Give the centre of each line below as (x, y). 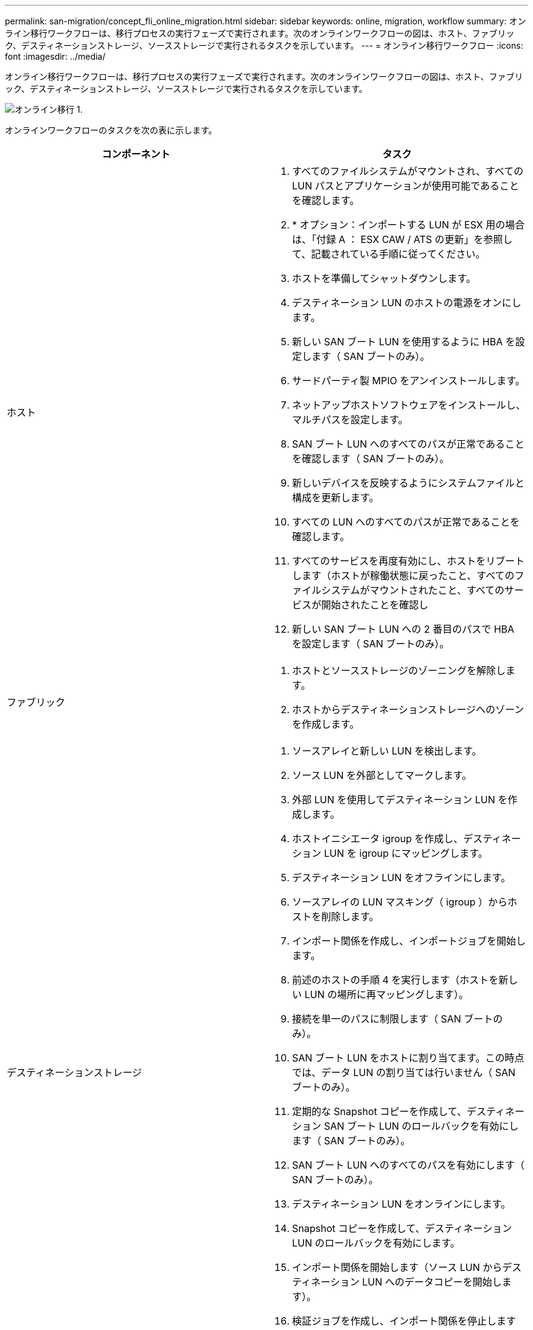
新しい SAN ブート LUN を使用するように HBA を (404, 342)
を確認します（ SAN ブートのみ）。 (371, 459)
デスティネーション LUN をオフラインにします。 (402, 878)
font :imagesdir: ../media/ (55, 56)
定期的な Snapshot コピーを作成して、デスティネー (408, 1111)
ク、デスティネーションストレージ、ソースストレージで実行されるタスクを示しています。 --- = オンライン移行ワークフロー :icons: (264, 45)
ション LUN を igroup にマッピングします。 (390, 853)
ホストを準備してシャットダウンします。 (384, 278)
